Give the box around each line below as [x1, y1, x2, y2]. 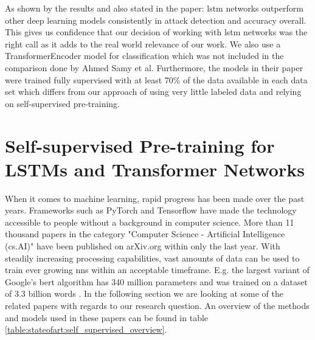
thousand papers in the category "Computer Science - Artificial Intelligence [5, 227, 285, 240]
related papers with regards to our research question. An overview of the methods [5, 299, 310, 311]
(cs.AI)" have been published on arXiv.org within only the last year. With [5, 240, 280, 252]
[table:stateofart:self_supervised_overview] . [5, 323, 167, 336]
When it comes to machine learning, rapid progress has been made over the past [5, 192, 305, 204]
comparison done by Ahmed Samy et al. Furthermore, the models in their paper [5, 61, 303, 74]
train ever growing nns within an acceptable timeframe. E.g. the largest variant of [5, 263, 310, 276]
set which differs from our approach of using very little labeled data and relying [5, 85, 302, 98]
